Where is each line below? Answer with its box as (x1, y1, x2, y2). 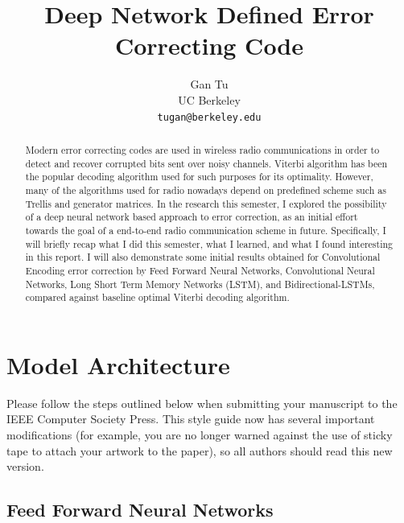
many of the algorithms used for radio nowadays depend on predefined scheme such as (25, 183, 386, 196)
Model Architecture (6, 348, 230, 381)
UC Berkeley (178, 91, 241, 108)
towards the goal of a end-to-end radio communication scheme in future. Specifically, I (25, 223, 386, 237)
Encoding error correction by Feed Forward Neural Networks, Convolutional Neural (25, 263, 375, 277)
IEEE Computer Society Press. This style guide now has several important (6, 410, 375, 427)
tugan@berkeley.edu (157, 111, 262, 123)
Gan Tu (190, 76, 229, 93)
